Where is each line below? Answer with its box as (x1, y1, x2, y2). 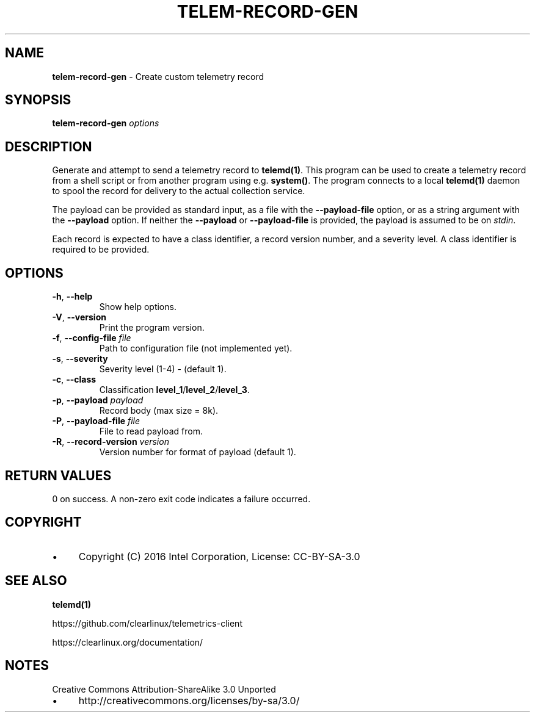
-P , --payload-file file (52, 416, 140, 427)
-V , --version (52, 312, 106, 323)
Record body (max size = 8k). (99, 405, 219, 416)
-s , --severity (52, 353, 108, 364)
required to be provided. (52, 244, 150, 255)
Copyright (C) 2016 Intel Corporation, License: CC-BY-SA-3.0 (78, 550, 360, 563)
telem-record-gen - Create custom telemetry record (52, 71, 264, 82)
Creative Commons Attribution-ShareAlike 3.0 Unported (52, 683, 276, 694)
